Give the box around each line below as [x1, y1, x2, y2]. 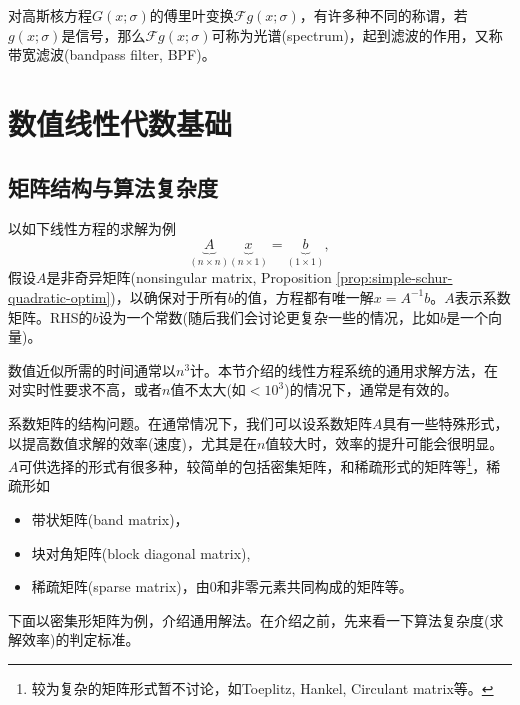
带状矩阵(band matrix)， [31, 508, 189, 529]
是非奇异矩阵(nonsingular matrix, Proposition [46, 267, 332, 288]
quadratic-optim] [8, 286, 111, 307]
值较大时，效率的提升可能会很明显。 [265, 432, 504, 453]
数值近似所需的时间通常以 [8, 359, 176, 380]
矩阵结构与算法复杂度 [8, 171, 218, 202]
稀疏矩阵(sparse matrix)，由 [31, 576, 210, 597]
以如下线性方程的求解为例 [8, 218, 176, 239]
